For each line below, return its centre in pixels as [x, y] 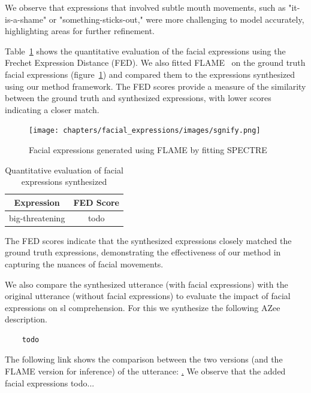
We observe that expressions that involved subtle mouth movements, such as [145, 7]
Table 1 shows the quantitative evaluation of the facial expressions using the [145, 51]
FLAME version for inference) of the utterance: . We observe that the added [145, 371]
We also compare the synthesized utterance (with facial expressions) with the [147, 284]
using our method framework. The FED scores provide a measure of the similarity [155, 86]
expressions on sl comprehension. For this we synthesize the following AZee [143, 307]
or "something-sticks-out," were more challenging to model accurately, [176, 19]
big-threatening [37, 217]
